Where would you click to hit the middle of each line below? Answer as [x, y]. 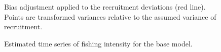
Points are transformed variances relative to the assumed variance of [110, 16]
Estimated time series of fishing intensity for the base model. [98, 43]
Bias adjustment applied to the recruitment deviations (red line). [105, 7]
